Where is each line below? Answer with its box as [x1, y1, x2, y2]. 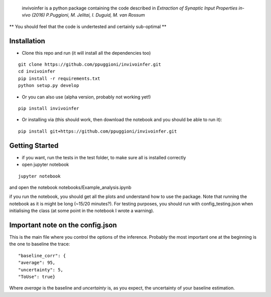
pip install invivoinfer [18, 106, 79, 112]
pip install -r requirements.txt [18, 75, 100, 81]
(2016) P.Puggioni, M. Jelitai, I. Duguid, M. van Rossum [32, 12, 145, 18]
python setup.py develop [18, 83, 79, 88]
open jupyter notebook [22, 161, 69, 168]
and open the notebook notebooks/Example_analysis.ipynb [9, 184, 131, 190]
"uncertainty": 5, [18, 267, 64, 272]
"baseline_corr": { [18, 253, 66, 258]
